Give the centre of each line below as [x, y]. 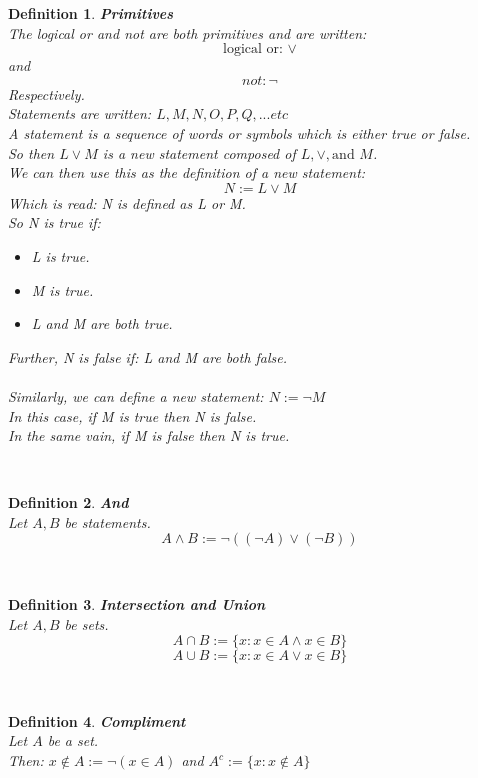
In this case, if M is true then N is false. [132, 415]
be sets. [86, 623]
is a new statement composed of [199, 152]
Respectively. [46, 93]
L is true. [60, 255]
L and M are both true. [102, 323]
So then [31, 152]
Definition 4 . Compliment [97, 720]
